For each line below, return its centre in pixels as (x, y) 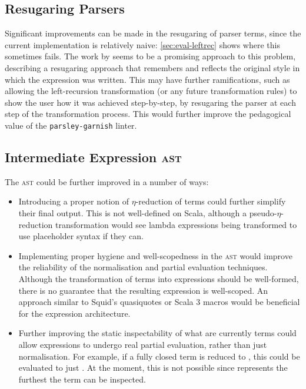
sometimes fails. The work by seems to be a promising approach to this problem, (150, 56)
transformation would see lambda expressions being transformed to (176, 224)
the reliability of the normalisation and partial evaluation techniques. (143, 267)
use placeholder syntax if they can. (81, 236)
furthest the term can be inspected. (82, 379)
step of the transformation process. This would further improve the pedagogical (148, 114)
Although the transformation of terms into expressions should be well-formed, (159, 278)
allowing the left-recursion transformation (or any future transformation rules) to (151, 91)
